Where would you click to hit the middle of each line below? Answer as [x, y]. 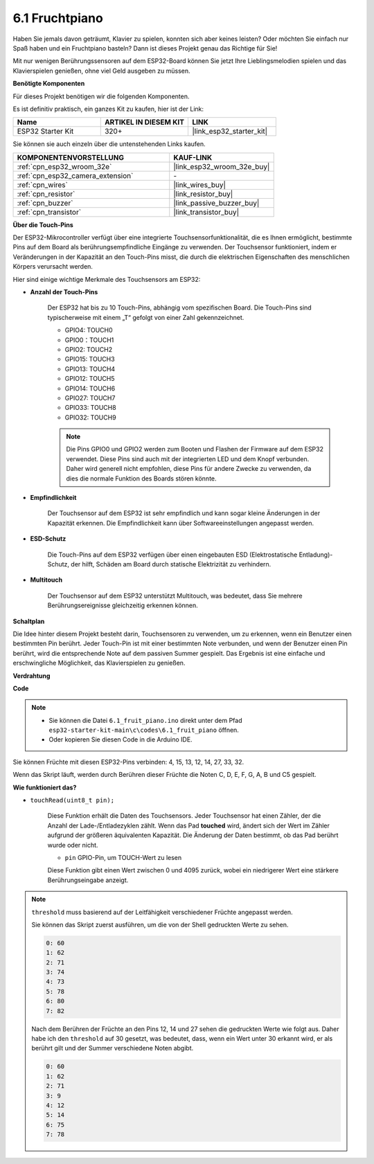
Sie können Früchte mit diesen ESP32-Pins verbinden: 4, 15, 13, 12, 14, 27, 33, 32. [128, 762]
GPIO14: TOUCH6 [90, 388]
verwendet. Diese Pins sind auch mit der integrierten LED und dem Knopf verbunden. [188, 459]
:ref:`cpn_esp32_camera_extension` [75, 175]
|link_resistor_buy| [203, 194]
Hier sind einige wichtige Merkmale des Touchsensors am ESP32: [107, 279]
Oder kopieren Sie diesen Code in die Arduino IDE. [121, 740]
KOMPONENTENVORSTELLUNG [71, 157]
